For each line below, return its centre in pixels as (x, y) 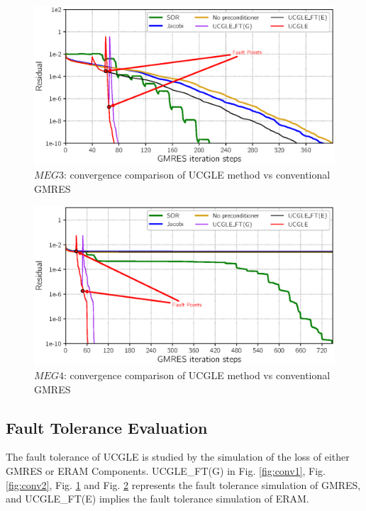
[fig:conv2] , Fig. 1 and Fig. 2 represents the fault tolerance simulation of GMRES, (183, 484)
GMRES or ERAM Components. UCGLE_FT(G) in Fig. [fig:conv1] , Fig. (166, 471)
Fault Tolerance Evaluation (107, 427)
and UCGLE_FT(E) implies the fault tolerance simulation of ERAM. (157, 499)
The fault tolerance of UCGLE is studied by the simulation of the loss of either (178, 457)
